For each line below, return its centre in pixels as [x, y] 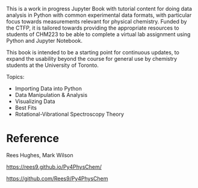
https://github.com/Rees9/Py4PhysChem [57, 178]
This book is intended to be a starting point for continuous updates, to [93, 52]
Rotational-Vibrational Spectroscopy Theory [70, 114]
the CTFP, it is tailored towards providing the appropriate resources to [93, 28]
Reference [32, 139]
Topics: [15, 77]
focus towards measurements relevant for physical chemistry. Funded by [97, 21]
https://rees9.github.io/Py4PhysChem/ [54, 167]
